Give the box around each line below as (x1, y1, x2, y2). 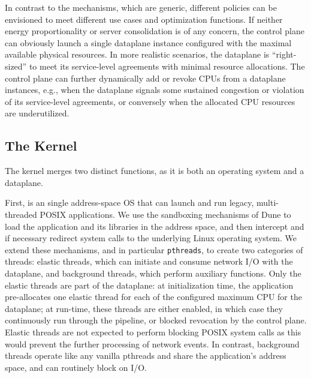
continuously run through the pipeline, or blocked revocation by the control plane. (5, 314, 307, 326)
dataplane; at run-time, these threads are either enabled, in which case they (5, 302, 283, 314)
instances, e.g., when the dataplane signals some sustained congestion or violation (5, 83, 304, 96)
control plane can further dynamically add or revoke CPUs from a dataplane (5, 71, 286, 84)
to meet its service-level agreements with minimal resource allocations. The (29, 59, 305, 72)
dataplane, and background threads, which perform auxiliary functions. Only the (5, 266, 301, 279)
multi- (256, 196, 279, 209)
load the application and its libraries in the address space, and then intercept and (5, 220, 304, 232)
